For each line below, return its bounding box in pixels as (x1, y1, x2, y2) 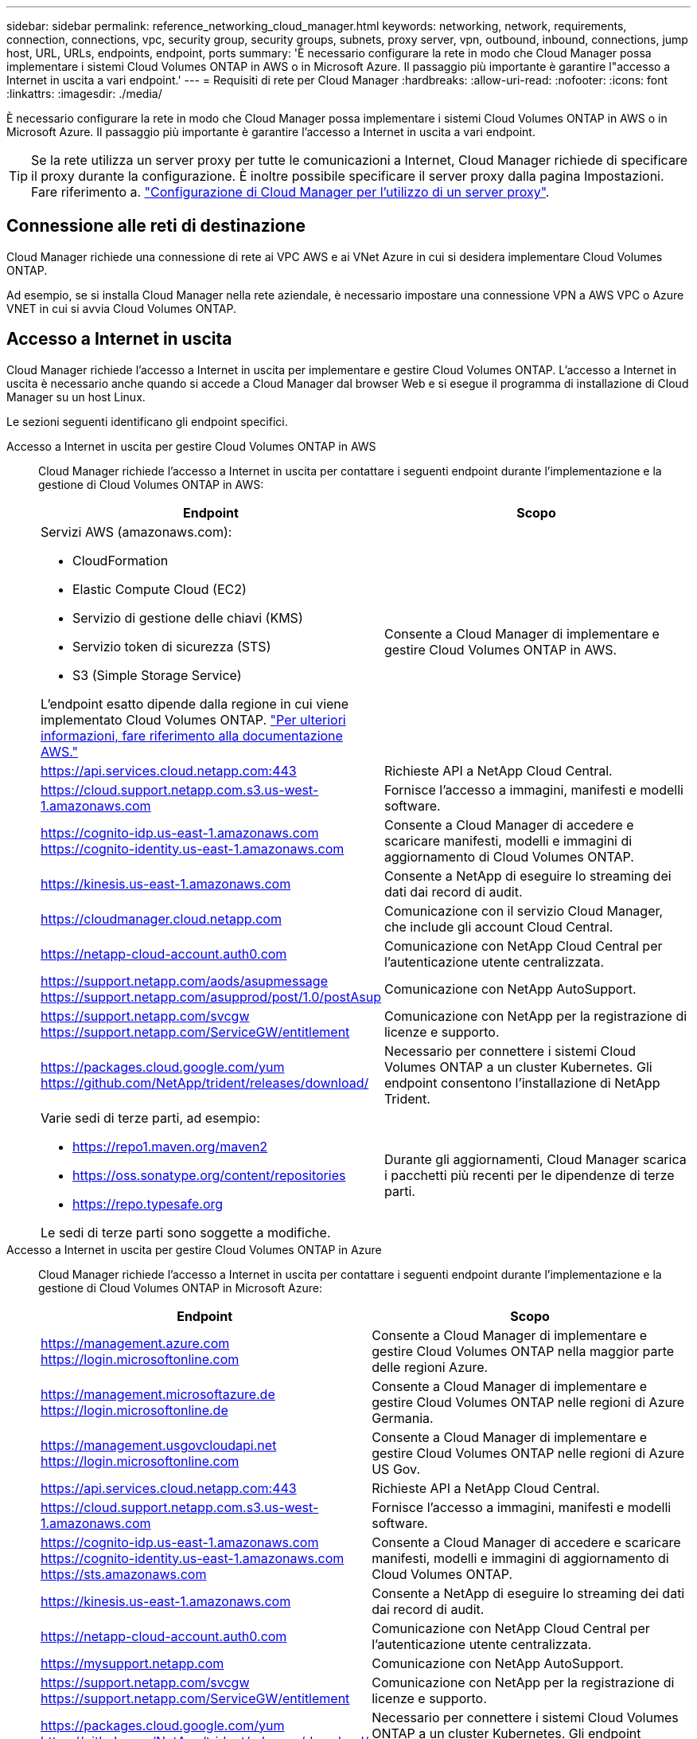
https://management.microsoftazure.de (41, 1385, 275, 1402)
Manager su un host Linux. (6, 389, 146, 404)
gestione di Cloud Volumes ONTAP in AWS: (38, 477, 264, 491)
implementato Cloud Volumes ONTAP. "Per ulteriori (41, 711, 346, 728)
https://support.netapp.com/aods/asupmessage (41, 972, 328, 989)
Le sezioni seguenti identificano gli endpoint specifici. (6, 414, 288, 428)
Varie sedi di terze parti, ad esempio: (41, 1109, 260, 1126)
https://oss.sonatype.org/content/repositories (72, 1166, 346, 1183)
